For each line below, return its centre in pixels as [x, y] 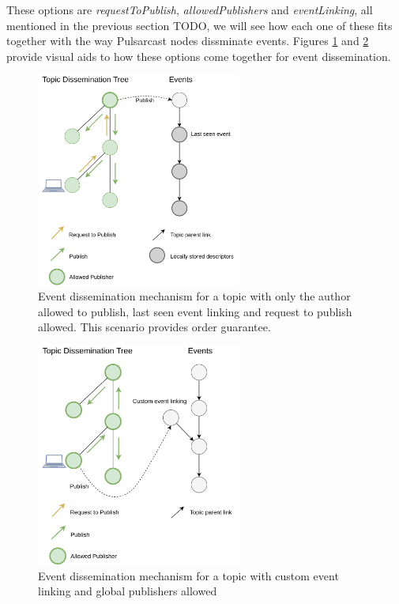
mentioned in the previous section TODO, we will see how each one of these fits [199, 25]
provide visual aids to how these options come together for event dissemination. [199, 56]
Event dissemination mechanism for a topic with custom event [188, 575]
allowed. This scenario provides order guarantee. [154, 327]
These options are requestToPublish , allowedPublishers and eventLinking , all [190, 9]
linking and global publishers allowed [128, 591]
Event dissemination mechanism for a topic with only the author [194, 296]
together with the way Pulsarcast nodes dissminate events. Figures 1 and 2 [188, 41]
